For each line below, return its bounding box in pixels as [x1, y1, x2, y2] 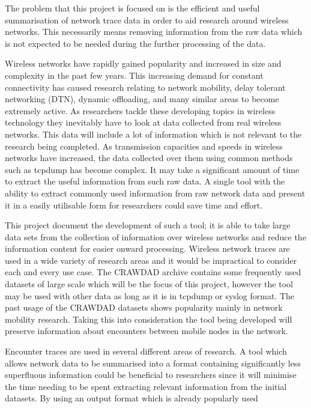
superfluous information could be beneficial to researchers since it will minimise [5, 368, 297, 381]
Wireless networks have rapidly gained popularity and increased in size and [5, 57, 282, 70]
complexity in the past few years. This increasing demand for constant [5, 69, 264, 81]
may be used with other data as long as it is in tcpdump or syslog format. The [5, 289, 295, 302]
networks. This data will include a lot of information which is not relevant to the [5, 127, 302, 140]
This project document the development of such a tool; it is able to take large [5, 219, 291, 231]
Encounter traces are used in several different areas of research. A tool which [5, 345, 287, 358]
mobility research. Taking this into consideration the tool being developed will [5, 312, 292, 325]
